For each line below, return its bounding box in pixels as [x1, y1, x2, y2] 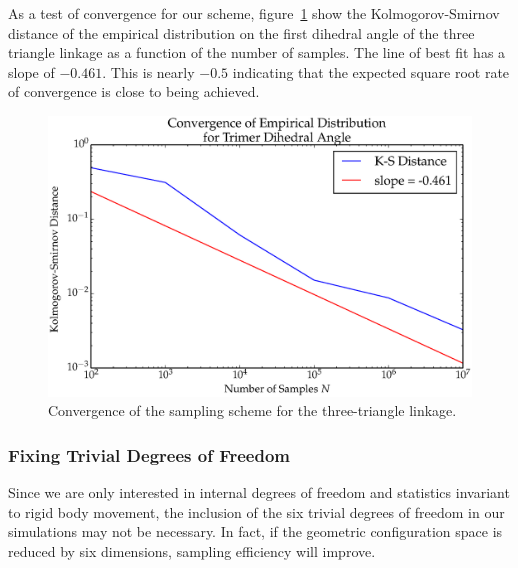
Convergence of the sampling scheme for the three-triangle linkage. [48, 400, 457, 421]
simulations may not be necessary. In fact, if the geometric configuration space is [8, 521, 503, 542]
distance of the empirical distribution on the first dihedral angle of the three [8, 22, 475, 43]
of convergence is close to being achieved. [8, 81, 260, 102]
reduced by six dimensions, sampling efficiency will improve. [8, 540, 376, 561]
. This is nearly [102, 61, 195, 82]
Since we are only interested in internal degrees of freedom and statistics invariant [8, 482, 510, 503]
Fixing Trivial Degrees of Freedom [8, 442, 290, 467]
